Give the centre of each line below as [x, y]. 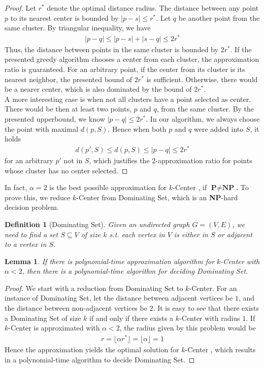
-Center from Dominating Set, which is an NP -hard [157, 197]
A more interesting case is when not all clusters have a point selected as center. [128, 99]
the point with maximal [42, 128]
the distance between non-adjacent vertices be [76, 308]
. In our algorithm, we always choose [203, 119]
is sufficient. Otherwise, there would [202, 79]
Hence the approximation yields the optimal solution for [92, 349]
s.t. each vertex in [137, 234]
